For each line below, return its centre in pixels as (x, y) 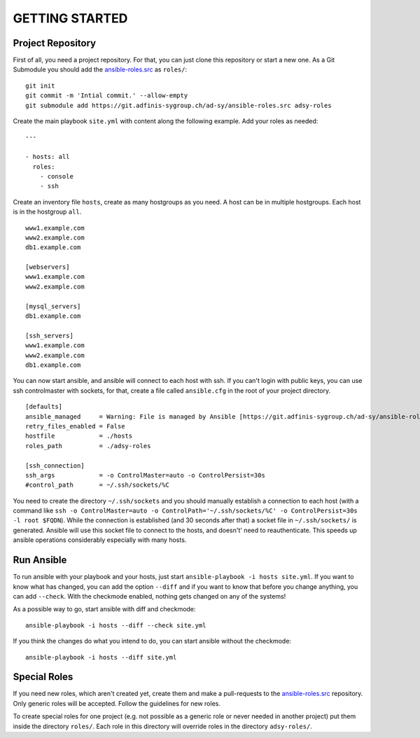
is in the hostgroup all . (47, 212)
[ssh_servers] (49, 335)
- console (56, 176)
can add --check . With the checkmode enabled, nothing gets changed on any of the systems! (149, 596)
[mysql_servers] (53, 306)
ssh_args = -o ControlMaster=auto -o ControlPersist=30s (145, 475)
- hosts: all (48, 157)
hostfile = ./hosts (79, 436)
